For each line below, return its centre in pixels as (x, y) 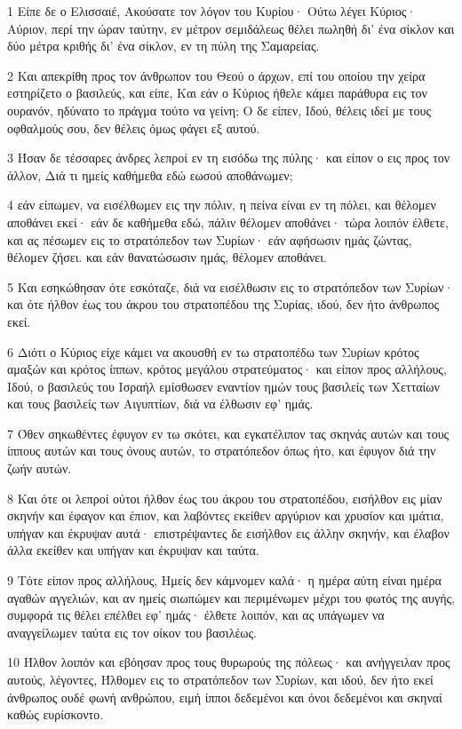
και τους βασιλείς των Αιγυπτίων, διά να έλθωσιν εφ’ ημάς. (160, 404)
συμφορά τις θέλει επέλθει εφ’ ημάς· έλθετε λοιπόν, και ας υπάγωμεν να (196, 615)
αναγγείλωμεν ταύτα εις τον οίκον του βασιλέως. (132, 632)
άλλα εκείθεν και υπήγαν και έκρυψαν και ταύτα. (133, 550)
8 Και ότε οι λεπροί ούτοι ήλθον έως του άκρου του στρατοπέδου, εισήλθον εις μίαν (225, 498)
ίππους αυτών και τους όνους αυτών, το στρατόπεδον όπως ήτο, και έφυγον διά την (222, 451)
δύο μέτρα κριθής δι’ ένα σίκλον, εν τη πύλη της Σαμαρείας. (163, 46)
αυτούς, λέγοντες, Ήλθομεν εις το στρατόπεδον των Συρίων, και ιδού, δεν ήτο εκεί (220, 679)
